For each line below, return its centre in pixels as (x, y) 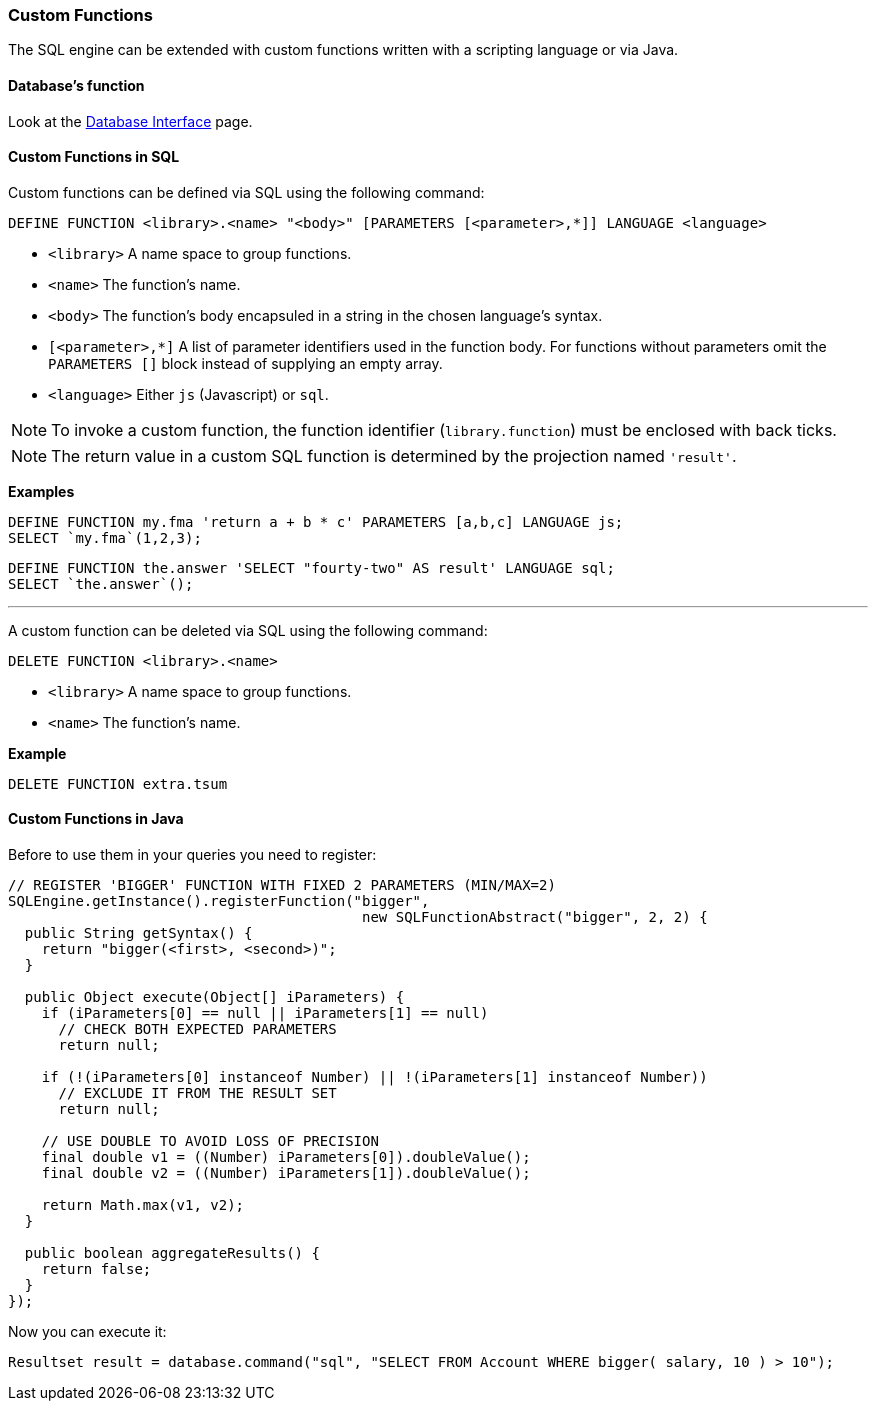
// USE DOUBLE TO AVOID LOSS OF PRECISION (210, 1141)
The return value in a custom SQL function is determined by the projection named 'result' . (394, 455)
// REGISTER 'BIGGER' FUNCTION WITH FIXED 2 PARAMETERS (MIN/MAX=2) (282, 885)
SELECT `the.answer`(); (101, 583)
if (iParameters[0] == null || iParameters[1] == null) (265, 1013)
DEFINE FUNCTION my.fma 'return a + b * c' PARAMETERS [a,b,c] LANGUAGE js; (316, 521)
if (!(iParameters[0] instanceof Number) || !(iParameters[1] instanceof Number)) (374, 1077)
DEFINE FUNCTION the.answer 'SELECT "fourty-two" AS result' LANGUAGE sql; (311, 567)
